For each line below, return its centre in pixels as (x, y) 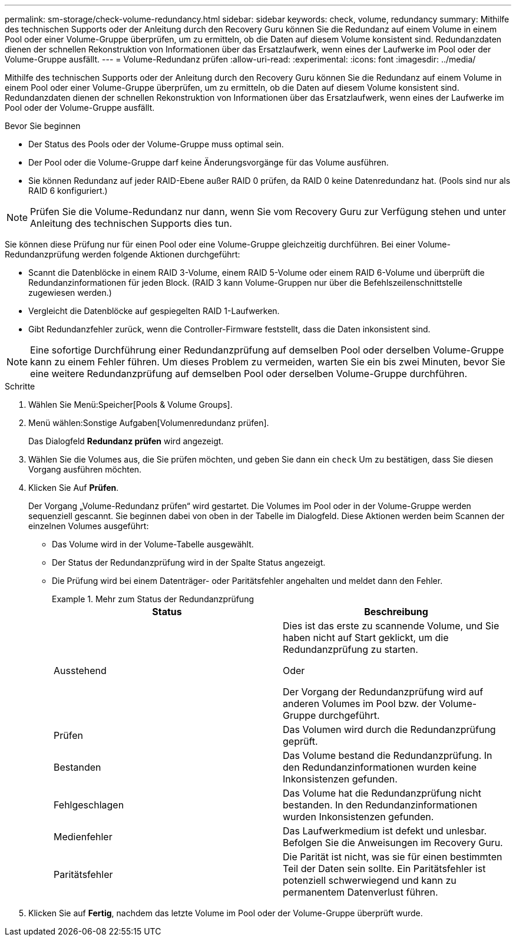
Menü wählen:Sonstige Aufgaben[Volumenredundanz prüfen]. (149, 423)
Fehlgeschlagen (89, 805)
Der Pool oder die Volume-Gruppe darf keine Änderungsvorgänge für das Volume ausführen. (209, 162)
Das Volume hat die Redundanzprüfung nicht (382, 793)
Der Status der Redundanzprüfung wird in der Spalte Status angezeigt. (189, 562)
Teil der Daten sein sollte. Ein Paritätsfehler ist (384, 869)
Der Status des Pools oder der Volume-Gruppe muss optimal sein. (156, 144)
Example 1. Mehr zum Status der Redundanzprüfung (153, 599)
